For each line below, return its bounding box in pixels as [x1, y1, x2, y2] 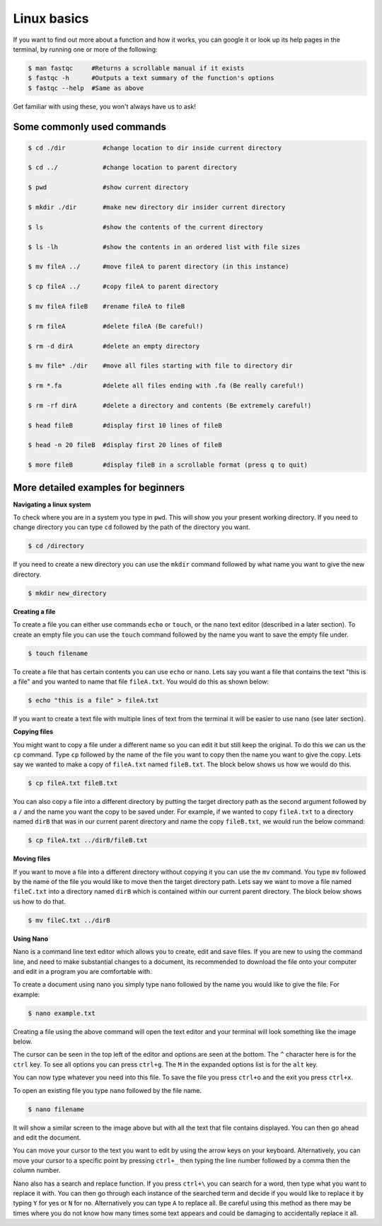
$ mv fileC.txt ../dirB [28, 916, 111, 924]
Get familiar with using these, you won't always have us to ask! [13, 102, 196, 110]
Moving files [13, 854, 51, 863]
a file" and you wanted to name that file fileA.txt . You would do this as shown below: [13, 677, 269, 686]
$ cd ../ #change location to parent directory [28, 164, 237, 171]
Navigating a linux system [13, 500, 91, 509]
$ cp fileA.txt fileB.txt [28, 779, 118, 788]
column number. [13, 1166, 61, 1175]
